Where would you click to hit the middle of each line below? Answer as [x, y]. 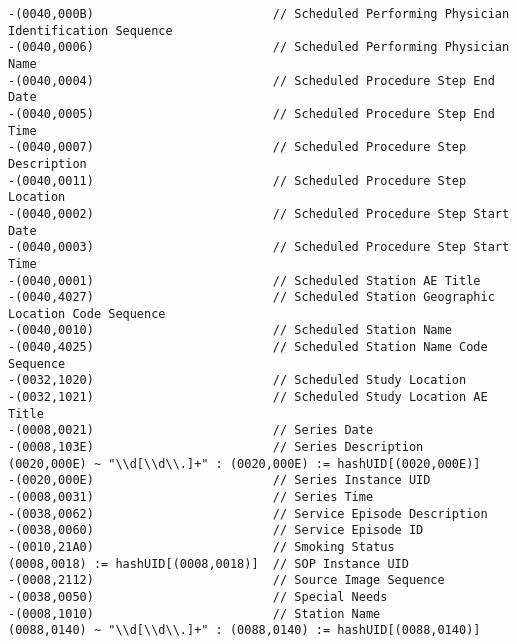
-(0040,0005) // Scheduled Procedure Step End [251, 113]
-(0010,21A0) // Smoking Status [201, 547]
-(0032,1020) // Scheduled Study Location [237, 380]
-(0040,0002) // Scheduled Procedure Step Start [259, 213]
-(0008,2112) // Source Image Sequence [226, 580]
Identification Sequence [90, 30]
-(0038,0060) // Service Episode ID [216, 530]
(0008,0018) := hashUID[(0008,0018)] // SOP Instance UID [208, 563]
